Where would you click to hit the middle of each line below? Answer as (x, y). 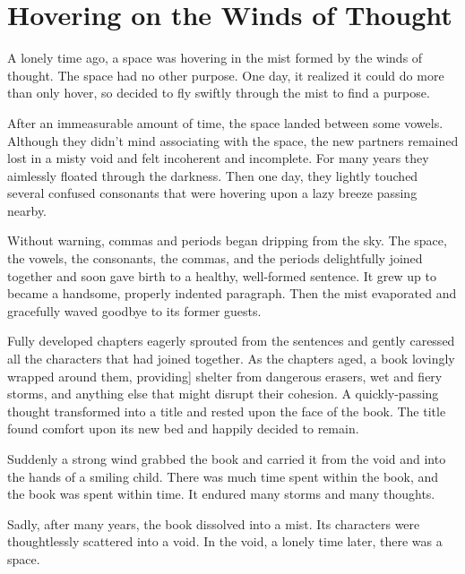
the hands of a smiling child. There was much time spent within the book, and (223, 476)
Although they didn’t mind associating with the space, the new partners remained (233, 140)
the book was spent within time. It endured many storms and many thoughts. (221, 494)
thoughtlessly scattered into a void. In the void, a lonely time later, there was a (225, 541)
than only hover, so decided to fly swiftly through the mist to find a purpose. (219, 93)
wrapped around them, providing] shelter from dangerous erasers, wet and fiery (225, 376)
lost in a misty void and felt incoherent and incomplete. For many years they (218, 158)
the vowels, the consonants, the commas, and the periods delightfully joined (215, 258)
